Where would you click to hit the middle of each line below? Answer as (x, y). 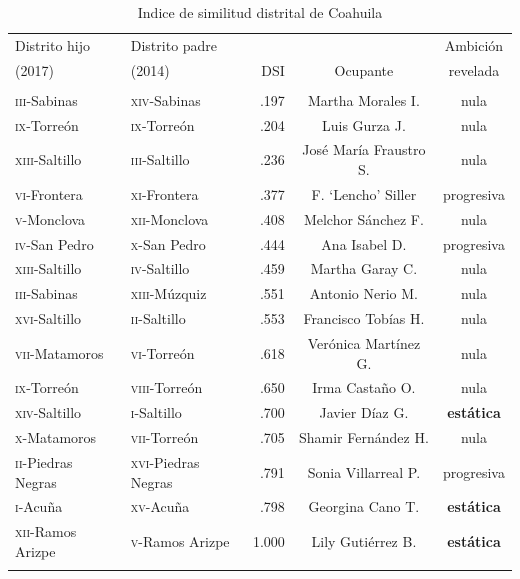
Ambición (474, 44)
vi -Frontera (49, 193)
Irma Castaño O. (364, 387)
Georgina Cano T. (364, 506)
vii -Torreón (164, 437)
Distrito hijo (52, 44)
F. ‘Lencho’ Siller (364, 193)
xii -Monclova (169, 218)
